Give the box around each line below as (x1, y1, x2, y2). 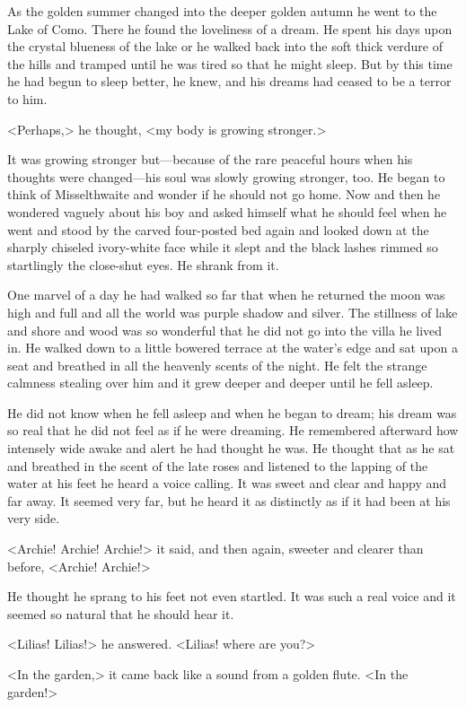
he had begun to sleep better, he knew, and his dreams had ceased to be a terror (7, 72, 452, 91)
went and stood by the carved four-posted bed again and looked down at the (7, 220, 429, 239)
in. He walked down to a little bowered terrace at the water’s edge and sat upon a (7, 338, 458, 357)
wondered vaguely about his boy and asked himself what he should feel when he (7, 202, 447, 221)
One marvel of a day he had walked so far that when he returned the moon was (7, 285, 445, 304)
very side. (7, 509, 60, 528)
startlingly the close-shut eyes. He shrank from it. (7, 255, 279, 274)
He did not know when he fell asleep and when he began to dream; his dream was (7, 403, 457, 422)
